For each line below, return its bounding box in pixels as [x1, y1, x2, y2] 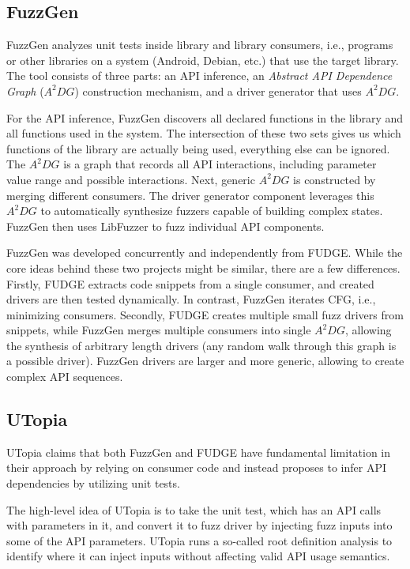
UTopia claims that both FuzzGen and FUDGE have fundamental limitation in [6, 443, 391, 460]
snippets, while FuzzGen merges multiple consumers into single [6, 322, 311, 338]
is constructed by [293, 171, 376, 187]
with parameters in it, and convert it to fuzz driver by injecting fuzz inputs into [6, 517, 393, 533]
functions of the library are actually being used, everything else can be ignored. [6, 140, 390, 156]
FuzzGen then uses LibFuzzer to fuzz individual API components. [6, 217, 325, 234]
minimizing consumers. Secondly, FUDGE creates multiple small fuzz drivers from [6, 306, 404, 322]
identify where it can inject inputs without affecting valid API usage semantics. [6, 548, 390, 564]
